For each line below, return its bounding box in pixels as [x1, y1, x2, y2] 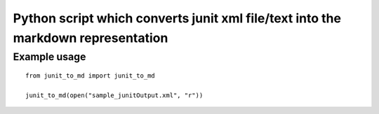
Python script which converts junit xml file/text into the [13, 10, 342, 26]
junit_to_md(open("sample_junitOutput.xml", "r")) [25, 91, 204, 99]
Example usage [13, 50, 86, 63]
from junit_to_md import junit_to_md [25, 72, 156, 80]
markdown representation [13, 30, 168, 45]
